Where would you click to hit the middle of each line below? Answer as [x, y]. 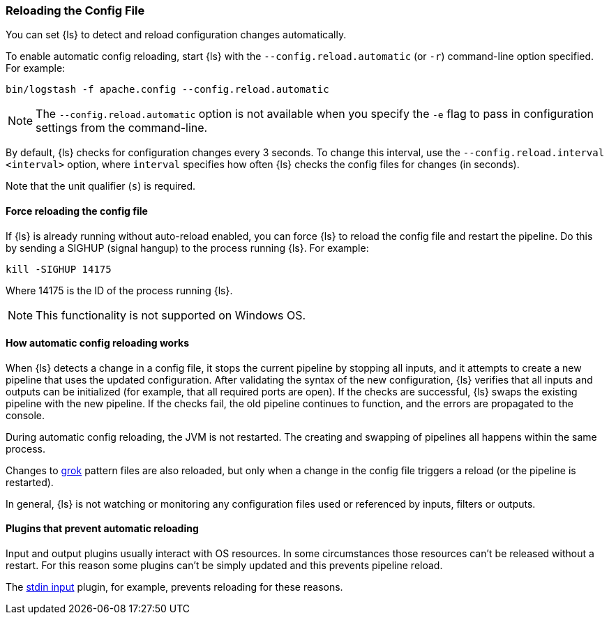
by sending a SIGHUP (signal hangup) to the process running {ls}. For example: [187, 248]
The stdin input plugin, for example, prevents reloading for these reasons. [174, 587]
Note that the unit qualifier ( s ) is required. [101, 186]
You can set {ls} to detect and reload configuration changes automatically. [176, 35]
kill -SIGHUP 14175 [59, 269]
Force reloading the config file [77, 211]
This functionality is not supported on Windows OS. [171, 315]
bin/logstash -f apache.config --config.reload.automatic [167, 90]
